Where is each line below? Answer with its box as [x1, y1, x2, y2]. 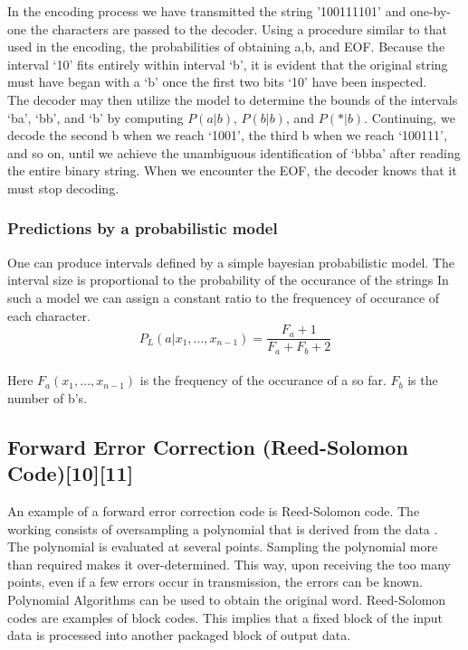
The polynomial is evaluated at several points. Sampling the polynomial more [7, 537, 438, 556]
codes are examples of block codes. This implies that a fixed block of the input [7, 608, 444, 626]
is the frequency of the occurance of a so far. [139, 371, 387, 390]
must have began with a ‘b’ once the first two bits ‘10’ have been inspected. [7, 72, 427, 91]
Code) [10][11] [7, 459, 134, 487]
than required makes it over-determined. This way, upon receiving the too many [7, 554, 451, 573]
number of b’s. [7, 388, 88, 407]
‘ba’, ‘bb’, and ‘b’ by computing [7, 108, 184, 127]
